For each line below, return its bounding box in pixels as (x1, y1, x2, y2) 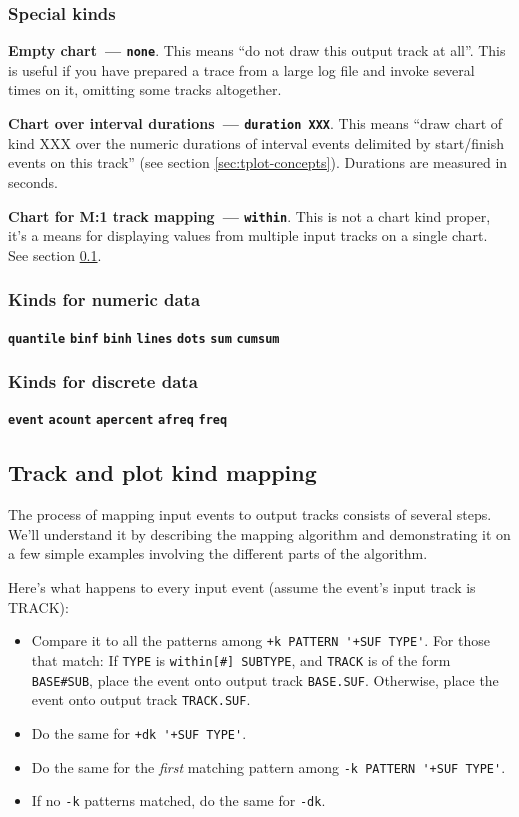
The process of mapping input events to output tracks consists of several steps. (8, 504, 492, 525)
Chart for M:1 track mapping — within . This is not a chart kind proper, (8, 205, 491, 226)
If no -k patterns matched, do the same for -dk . (31, 790, 326, 811)
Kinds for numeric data (8, 287, 201, 312)
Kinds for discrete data (8, 369, 198, 394)
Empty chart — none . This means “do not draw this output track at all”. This (8, 40, 506, 61)
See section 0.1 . (8, 244, 102, 265)
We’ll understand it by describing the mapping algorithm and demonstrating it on (8, 523, 511, 544)
